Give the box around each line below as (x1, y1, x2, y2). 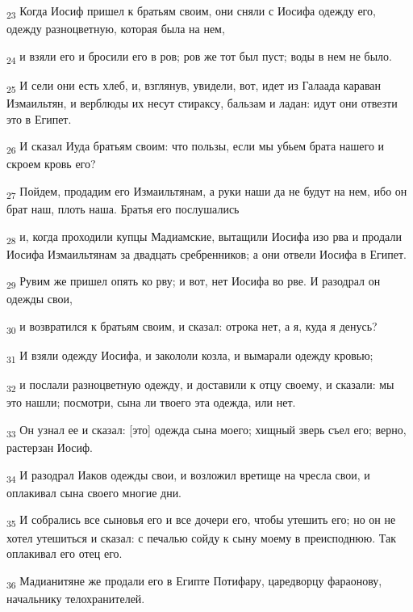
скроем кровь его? (6, 155, 96, 172)
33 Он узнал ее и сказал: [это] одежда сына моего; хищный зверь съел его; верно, (6, 421, 407, 440)
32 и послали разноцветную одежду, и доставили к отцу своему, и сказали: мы (6, 376, 394, 395)
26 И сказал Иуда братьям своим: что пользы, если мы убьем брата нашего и (6, 137, 385, 156)
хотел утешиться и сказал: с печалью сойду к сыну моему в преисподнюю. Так (6, 529, 396, 546)
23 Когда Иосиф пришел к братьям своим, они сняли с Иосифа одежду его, (6, 2, 376, 21)
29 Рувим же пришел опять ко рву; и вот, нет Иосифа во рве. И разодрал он (6, 272, 381, 292)
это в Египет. (6, 110, 72, 127)
